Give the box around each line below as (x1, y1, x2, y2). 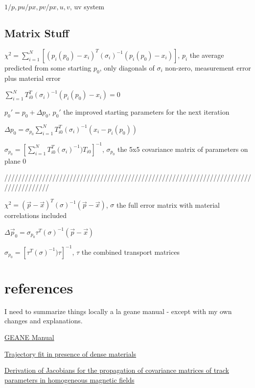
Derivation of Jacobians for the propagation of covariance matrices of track (4, 365, 229, 375)
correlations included (4, 210, 67, 220)
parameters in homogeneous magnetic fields (4, 374, 135, 385)
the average (189, 49, 224, 60)
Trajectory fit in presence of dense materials (4, 348, 137, 359)
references (4, 277, 73, 297)
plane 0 (4, 155, 26, 166)
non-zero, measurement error (165, 62, 251, 73)
